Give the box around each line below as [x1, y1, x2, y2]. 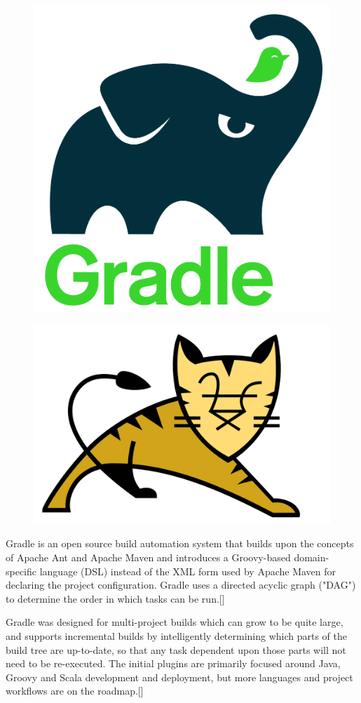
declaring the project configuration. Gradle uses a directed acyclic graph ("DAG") [6, 577, 356, 592]
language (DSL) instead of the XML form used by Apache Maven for [39, 563, 336, 578]
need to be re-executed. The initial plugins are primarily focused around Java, [6, 656, 341, 671]
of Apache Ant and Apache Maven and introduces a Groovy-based [6, 550, 291, 564]
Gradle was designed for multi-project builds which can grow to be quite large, [6, 615, 343, 629]
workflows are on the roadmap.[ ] [6, 683, 144, 698]
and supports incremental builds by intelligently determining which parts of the [6, 628, 348, 643]
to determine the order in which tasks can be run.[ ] [6, 591, 225, 605]
